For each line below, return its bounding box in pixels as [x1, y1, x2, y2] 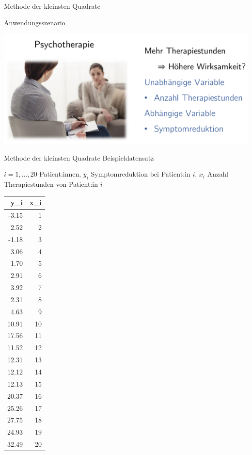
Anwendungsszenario [4, 17, 65, 27]
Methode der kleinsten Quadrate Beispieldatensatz [4, 152, 154, 162]
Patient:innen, [39, 169, 81, 179]
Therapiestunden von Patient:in [4, 179, 98, 189]
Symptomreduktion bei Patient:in [91, 169, 190, 179]
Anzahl [207, 169, 228, 179]
